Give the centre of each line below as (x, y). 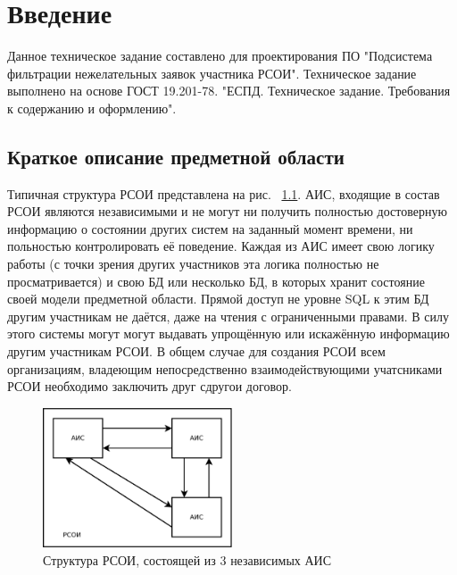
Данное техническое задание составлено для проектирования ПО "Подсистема (220, 56)
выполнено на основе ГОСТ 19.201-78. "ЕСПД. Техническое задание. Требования (229, 91)
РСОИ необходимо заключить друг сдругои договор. (150, 386)
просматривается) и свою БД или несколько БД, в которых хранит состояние (216, 281)
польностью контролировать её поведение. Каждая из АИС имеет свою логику (221, 246)
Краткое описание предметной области (176, 156)
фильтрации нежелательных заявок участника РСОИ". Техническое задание (212, 73)
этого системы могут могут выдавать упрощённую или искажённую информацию (228, 333)
